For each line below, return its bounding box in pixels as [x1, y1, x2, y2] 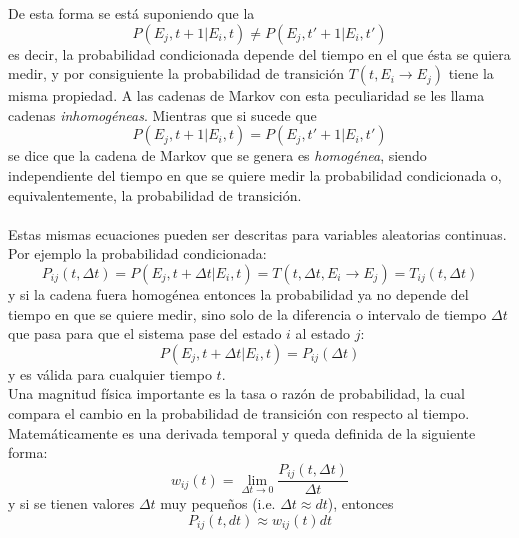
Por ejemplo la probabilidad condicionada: [8, 243, 267, 264]
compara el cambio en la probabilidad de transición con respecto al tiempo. [8, 402, 470, 423]
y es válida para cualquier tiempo [8, 363, 212, 384]
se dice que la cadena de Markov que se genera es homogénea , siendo [8, 145, 427, 166]
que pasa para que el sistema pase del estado [8, 323, 282, 344]
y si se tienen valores [8, 493, 135, 514]
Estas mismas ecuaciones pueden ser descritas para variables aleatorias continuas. [8, 223, 507, 244]
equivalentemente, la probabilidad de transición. [8, 184, 302, 205]
